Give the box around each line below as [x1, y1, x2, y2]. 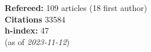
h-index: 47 [5, 24, 49, 36]
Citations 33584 [5, 13, 65, 25]
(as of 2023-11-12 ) [5, 35, 70, 47]
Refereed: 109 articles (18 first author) [5, 2, 148, 13]
